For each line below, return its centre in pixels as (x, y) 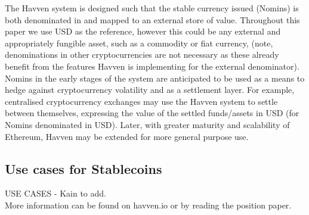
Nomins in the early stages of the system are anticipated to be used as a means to (155, 78)
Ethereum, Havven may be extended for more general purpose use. (127, 136)
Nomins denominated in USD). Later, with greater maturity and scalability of (147, 124)
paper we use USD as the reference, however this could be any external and (143, 31)
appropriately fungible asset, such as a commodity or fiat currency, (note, (139, 43)
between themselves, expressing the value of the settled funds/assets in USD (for (152, 113)
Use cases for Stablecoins (84, 168)
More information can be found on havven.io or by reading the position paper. (148, 205)
